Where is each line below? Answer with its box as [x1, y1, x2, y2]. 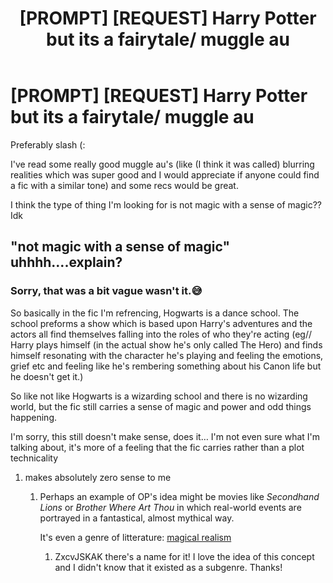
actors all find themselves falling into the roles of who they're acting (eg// [10, 328, 313, 340]
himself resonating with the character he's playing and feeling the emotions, [10, 349, 324, 361]
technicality [10, 452, 59, 464]
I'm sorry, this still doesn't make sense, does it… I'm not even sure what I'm [10, 430, 321, 442]
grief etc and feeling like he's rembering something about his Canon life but [10, 360, 322, 372]
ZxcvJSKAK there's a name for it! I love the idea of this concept [54, 550, 315, 562]
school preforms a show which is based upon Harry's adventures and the [10, 317, 313, 329]
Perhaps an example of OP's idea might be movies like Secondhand [39, 490, 320, 502]
